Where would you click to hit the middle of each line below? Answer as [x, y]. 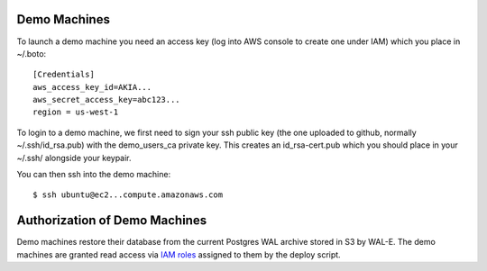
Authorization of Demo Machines [112, 221]
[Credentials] [64, 75]
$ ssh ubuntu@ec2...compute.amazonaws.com [128, 195]
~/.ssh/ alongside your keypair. [74, 158]
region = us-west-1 [76, 112]
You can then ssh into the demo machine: [94, 175]
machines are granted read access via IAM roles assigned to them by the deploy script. [179, 254]
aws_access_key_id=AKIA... [92, 87]
